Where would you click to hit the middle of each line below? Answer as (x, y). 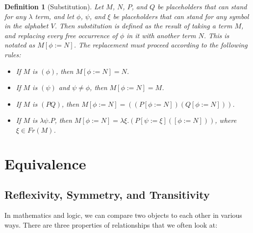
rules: (13, 54)
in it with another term (161, 35)
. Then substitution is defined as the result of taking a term (143, 26)
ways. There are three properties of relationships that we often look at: (111, 224)
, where (226, 120)
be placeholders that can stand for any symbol (181, 16)
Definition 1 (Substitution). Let (54, 6)
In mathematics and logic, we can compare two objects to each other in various (123, 215)
